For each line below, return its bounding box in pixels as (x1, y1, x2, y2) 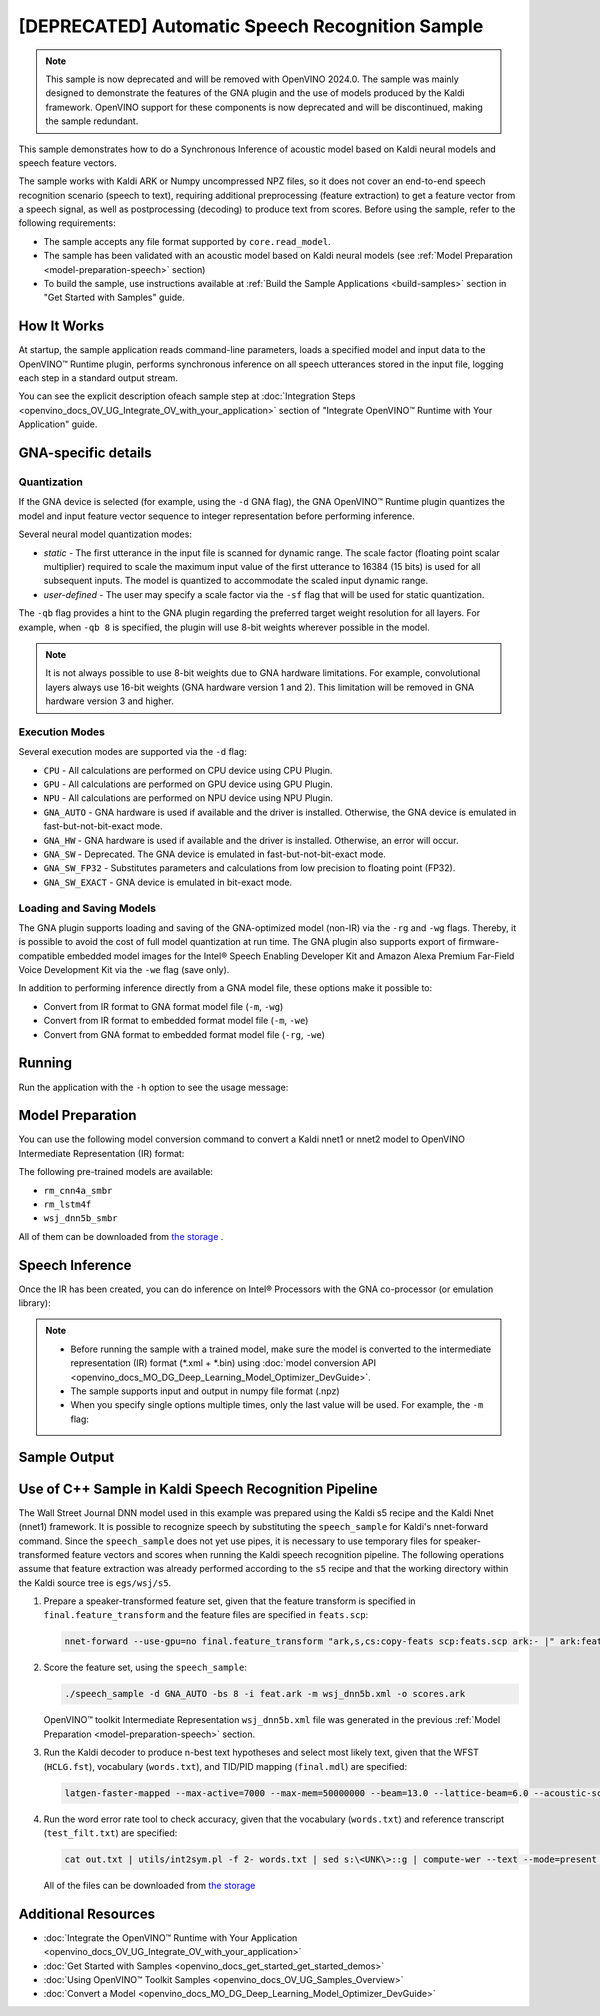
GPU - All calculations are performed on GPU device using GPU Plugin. (43, 778, 334, 790)
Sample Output (18, 1448, 115, 1465)
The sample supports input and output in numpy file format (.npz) (70, 1385, 340, 1397)
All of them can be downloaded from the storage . (18, 1230, 224, 1242)
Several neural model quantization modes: (18, 528, 192, 540)
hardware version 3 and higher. (45, 695, 174, 707)
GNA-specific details (18, 445, 152, 462)
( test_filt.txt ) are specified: (43, 1826, 178, 1839)
